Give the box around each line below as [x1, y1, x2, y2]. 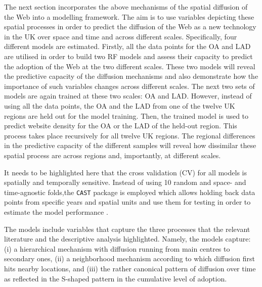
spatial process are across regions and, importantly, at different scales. [4, 150, 221, 160]
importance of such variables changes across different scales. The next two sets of [4, 80, 255, 91]
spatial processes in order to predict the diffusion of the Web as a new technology [4, 21, 256, 32]
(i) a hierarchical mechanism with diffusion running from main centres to [4, 243, 230, 254]
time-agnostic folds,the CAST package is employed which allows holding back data [4, 186, 255, 197]
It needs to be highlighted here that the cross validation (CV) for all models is [4, 167, 247, 177]
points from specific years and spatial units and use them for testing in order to [4, 197, 251, 207]
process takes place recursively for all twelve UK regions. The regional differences [4, 130, 255, 140]
